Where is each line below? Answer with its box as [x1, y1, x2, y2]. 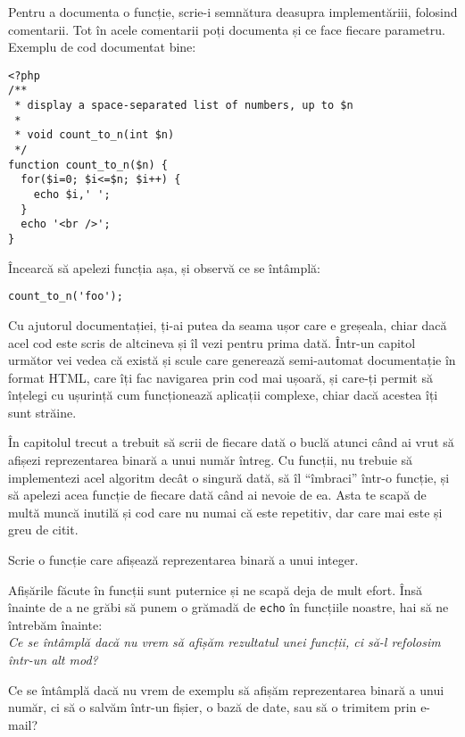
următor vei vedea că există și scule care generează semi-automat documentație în [8, 351, 456, 369]
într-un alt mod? [8, 650, 98, 669]
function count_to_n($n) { [8, 158, 168, 171]
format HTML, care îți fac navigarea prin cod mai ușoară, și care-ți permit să [8, 368, 433, 386]
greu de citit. [8, 520, 79, 539]
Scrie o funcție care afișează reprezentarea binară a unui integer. [8, 551, 359, 569]
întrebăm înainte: [8, 615, 103, 633]
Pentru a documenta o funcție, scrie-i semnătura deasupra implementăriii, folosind [8, 3, 458, 21]
